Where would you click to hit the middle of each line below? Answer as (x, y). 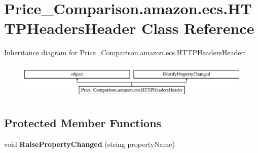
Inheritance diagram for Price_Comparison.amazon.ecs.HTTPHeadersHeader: (125, 52)
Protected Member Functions (83, 123)
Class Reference (198, 28)
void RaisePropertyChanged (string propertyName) (89, 144)
